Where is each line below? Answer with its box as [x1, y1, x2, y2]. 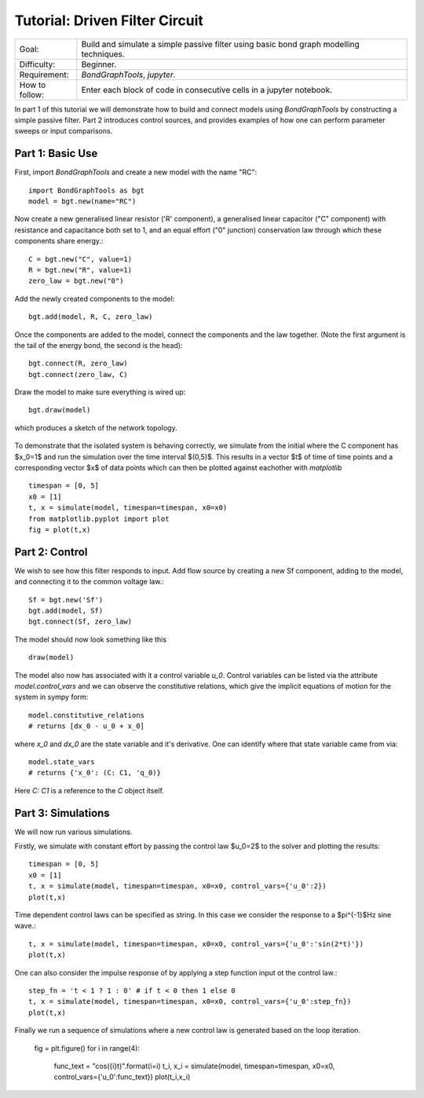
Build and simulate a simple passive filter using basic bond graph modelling [81, 38, 360, 49]
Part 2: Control [14, 545, 88, 558]
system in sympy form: [14, 692, 89, 702]
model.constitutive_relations [28, 711, 145, 719]
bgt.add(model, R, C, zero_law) [28, 313, 153, 321]
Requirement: [19, 69, 69, 80]
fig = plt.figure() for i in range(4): [34, 1043, 141, 1052]
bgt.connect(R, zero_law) [28, 359, 129, 368]
